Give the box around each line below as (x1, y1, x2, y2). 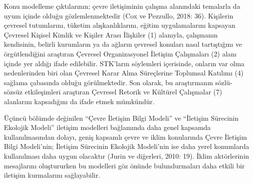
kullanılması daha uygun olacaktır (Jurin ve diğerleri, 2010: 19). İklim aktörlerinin (4, 150, 249, 161)
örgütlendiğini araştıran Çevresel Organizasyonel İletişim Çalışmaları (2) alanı (4, 48, 237, 58)
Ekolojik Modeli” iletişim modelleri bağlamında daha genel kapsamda (4, 122, 211, 132)
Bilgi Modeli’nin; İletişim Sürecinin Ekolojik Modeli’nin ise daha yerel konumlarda (4, 141, 249, 151)
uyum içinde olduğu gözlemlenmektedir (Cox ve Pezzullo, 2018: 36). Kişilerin (4, 10, 234, 20)
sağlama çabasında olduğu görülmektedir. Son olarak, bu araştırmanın (4, 77, 213, 87)
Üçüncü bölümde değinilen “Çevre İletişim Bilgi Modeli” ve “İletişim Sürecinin (4, 112, 239, 123)
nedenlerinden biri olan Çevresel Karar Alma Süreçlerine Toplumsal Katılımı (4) (4, 68, 244, 78)
